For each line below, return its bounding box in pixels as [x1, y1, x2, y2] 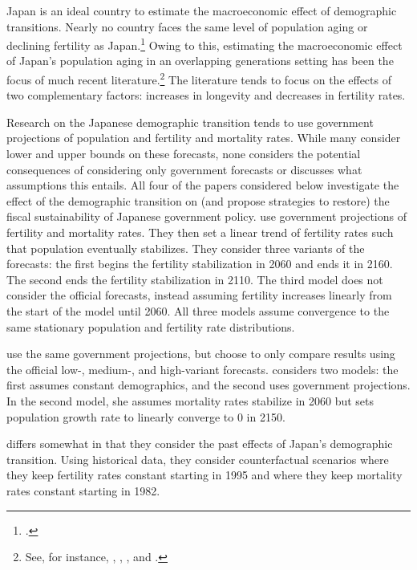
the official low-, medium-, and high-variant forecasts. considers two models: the [6, 360, 399, 377]
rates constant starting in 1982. [6, 482, 160, 499]
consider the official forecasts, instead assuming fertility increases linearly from [6, 287, 392, 303]
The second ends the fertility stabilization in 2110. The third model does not [6, 271, 383, 287]
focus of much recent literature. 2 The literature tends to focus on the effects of [6, 69, 391, 88]
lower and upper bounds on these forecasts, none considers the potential [6, 145, 361, 162]
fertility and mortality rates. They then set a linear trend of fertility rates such [6, 224, 394, 241]
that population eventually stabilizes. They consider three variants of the [6, 239, 365, 256]
